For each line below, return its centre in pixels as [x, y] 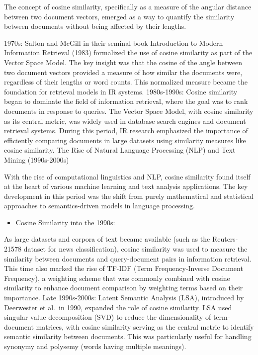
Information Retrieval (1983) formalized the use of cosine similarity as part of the [128, 52]
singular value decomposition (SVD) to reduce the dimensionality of [108, 317]
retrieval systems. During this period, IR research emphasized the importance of [126, 131]
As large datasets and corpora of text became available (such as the [107, 239]
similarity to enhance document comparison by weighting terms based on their [124, 288]
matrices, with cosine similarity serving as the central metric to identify [145, 326]
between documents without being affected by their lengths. [95, 26]
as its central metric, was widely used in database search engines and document [125, 121]
